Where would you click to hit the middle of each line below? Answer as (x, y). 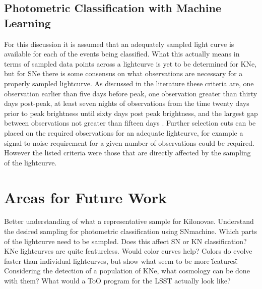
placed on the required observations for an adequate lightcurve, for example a (124, 132)
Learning (27, 22)
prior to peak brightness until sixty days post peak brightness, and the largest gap (131, 113)
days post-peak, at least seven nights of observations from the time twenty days (127, 103)
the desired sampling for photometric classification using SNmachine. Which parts (130, 231)
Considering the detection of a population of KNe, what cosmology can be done (127, 271)
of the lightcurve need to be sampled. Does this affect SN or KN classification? (125, 241)
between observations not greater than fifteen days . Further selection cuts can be (130, 123)
